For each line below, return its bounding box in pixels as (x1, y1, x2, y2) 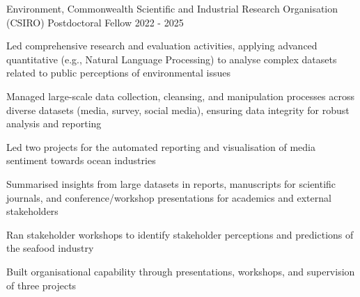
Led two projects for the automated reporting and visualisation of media (6, 139, 315, 154)
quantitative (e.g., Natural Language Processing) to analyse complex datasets (6, 51, 337, 66)
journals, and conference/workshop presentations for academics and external (6, 190, 331, 204)
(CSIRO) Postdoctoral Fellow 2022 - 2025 (6, 15, 184, 29)
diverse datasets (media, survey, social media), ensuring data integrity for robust (6, 102, 350, 117)
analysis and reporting (6, 116, 102, 131)
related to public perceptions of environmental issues (6, 65, 231, 80)
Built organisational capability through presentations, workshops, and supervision (6, 264, 355, 278)
